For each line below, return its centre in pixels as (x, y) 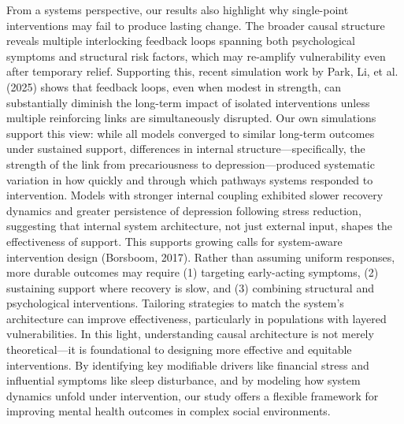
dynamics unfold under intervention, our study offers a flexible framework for (193, 395)
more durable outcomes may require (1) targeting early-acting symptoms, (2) (193, 272)
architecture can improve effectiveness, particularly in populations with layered (196, 318)
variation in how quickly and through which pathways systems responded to (190, 179)
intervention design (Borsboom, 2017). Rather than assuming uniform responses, (201, 257)
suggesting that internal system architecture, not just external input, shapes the (199, 226)
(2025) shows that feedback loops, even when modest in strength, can (174, 86)
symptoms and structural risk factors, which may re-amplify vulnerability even (196, 56)
